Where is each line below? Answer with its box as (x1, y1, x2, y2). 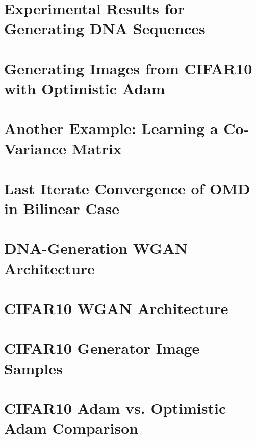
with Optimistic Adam (4, 77, 165, 98)
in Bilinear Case (4, 198, 119, 219)
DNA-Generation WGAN (4, 238, 188, 258)
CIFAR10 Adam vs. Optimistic (4, 397, 226, 418)
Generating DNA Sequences (4, 18, 206, 39)
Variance (4, 138, 67, 159)
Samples (4, 357, 63, 378)
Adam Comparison (4, 418, 139, 438)
